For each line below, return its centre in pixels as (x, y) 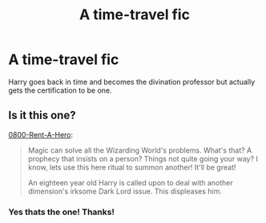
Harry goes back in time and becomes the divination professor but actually (132, 82)
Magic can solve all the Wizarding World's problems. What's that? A (140, 150)
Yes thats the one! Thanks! (61, 212)
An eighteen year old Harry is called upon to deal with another (131, 182)
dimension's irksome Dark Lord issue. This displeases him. (125, 191)
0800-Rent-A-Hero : (41, 134)
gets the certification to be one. (60, 90)
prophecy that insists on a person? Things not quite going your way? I (143, 158)
